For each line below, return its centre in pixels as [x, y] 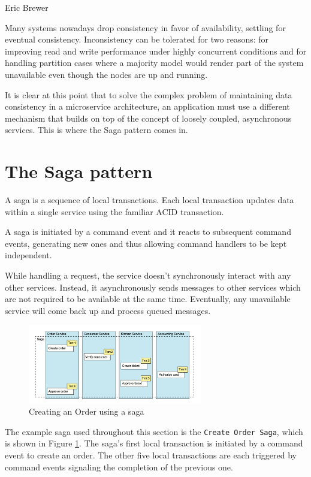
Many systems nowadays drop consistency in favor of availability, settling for [145, 27]
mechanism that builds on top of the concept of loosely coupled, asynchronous [148, 118]
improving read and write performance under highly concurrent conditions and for [156, 51]
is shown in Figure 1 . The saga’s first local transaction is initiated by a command [154, 443]
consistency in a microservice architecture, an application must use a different [147, 106]
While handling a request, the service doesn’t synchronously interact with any [148, 275]
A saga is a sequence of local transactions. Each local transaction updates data [150, 200]
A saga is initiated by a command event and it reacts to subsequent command [148, 232]
